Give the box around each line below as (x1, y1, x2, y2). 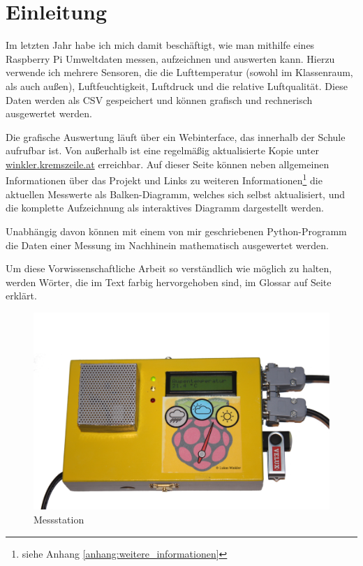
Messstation (34, 512, 84, 526)
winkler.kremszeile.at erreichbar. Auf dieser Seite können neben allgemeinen (6, 156, 329, 171)
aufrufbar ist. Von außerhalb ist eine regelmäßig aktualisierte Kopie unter (6, 143, 319, 158)
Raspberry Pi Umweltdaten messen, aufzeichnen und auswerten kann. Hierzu (6, 51, 335, 66)
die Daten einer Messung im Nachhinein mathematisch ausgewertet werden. (6, 237, 329, 252)
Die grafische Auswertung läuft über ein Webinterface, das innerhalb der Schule (6, 129, 346, 144)
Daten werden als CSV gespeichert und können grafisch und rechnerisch (6, 92, 313, 107)
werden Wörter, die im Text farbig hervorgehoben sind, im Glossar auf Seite (6, 274, 332, 289)
